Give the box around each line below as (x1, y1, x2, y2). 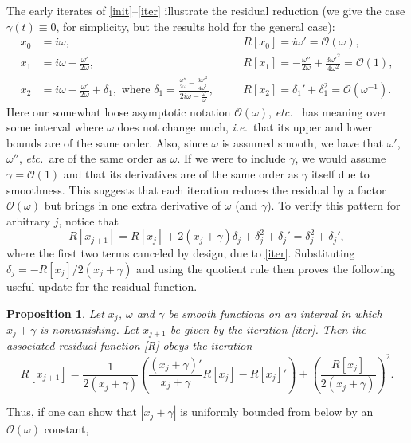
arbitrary (6, 212, 50, 229)
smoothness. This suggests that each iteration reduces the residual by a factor (6, 181, 386, 198)
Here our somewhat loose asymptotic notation (6, 103, 231, 120)
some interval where (6, 119, 104, 135)
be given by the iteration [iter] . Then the (170, 320, 366, 337)
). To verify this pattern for (267, 197, 401, 214)
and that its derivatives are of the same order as (63, 165, 299, 182)
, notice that (58, 212, 119, 229)
